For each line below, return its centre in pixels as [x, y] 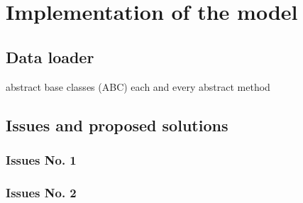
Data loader [50, 56]
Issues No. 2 [41, 192]
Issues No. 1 [41, 159]
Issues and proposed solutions [117, 125]
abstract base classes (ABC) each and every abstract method [138, 86]
